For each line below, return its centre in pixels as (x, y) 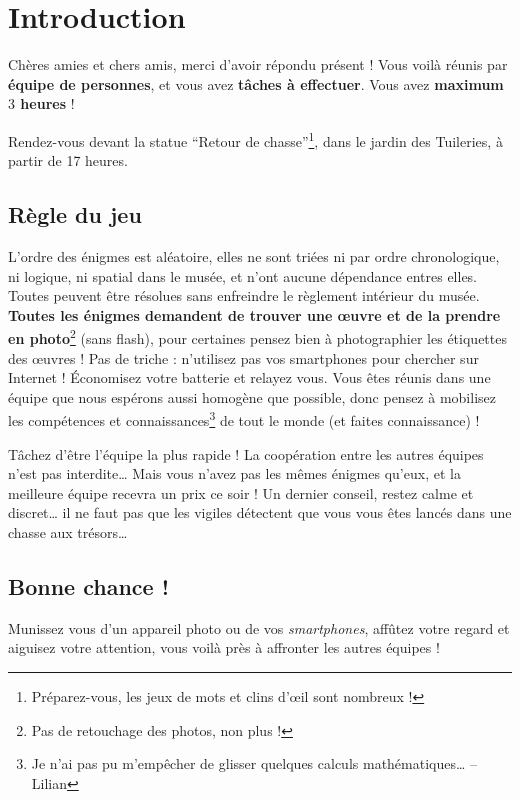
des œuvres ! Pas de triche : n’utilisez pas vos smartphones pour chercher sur (243, 357)
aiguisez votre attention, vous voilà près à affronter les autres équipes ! (224, 647)
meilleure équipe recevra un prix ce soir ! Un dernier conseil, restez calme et (241, 492)
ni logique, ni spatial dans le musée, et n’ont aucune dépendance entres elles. (243, 275)
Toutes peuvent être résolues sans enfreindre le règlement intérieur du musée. (244, 295)
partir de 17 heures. (68, 160)
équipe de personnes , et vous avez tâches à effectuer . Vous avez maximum (256, 83)
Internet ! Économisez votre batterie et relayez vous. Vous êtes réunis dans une (249, 377)
